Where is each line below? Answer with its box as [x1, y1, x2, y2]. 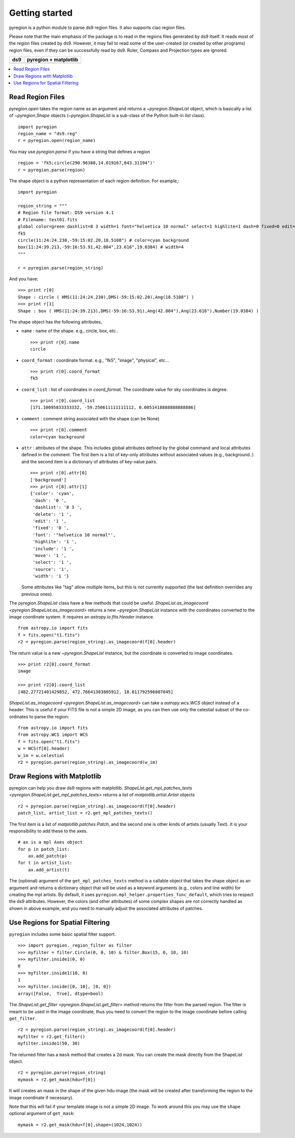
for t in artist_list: [18, 860, 73, 866]
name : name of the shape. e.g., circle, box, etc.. [21, 328, 118, 334]
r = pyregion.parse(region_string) [18, 265, 104, 270]
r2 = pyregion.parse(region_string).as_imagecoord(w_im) [18, 759, 158, 765]
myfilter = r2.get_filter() [18, 1034, 86, 1039]
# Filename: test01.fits [18, 217, 78, 222]
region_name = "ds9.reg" [18, 131, 78, 136]
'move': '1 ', [32, 553, 67, 558]
